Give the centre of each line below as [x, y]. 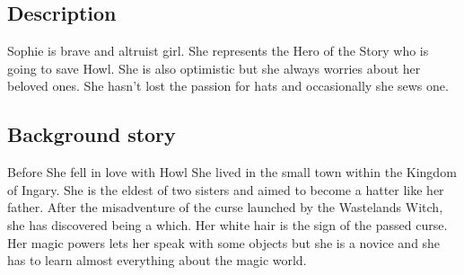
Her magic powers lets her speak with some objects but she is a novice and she [224, 242]
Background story [92, 134]
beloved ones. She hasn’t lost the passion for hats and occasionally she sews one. [228, 86]
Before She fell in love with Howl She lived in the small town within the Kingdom [232, 172]
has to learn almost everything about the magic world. [157, 260]
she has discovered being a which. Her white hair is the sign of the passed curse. [228, 224]
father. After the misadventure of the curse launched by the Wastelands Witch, [225, 207]
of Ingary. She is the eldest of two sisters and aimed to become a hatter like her [226, 189]
